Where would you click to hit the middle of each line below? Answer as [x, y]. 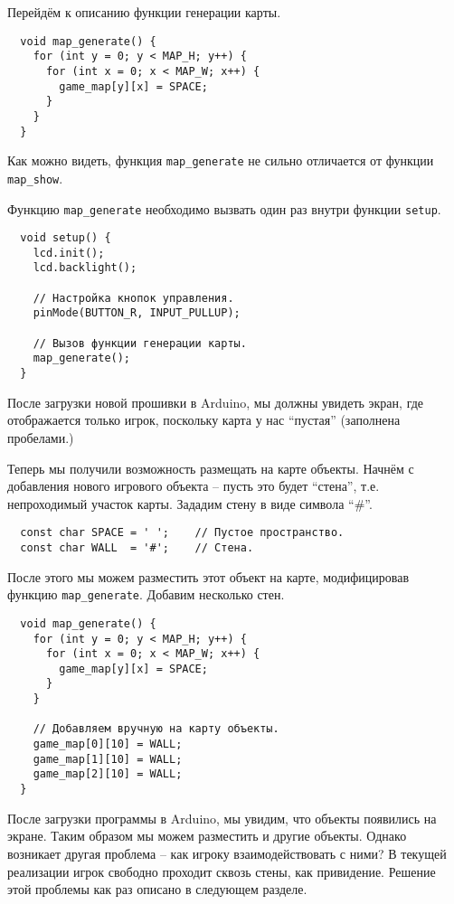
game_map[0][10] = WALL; [108, 744]
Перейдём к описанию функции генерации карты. [144, 12]
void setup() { [66, 238]
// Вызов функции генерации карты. [140, 343]
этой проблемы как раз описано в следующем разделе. [157, 889]
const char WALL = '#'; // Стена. [137, 547]
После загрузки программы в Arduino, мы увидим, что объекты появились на [222, 818]
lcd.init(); [69, 253]
